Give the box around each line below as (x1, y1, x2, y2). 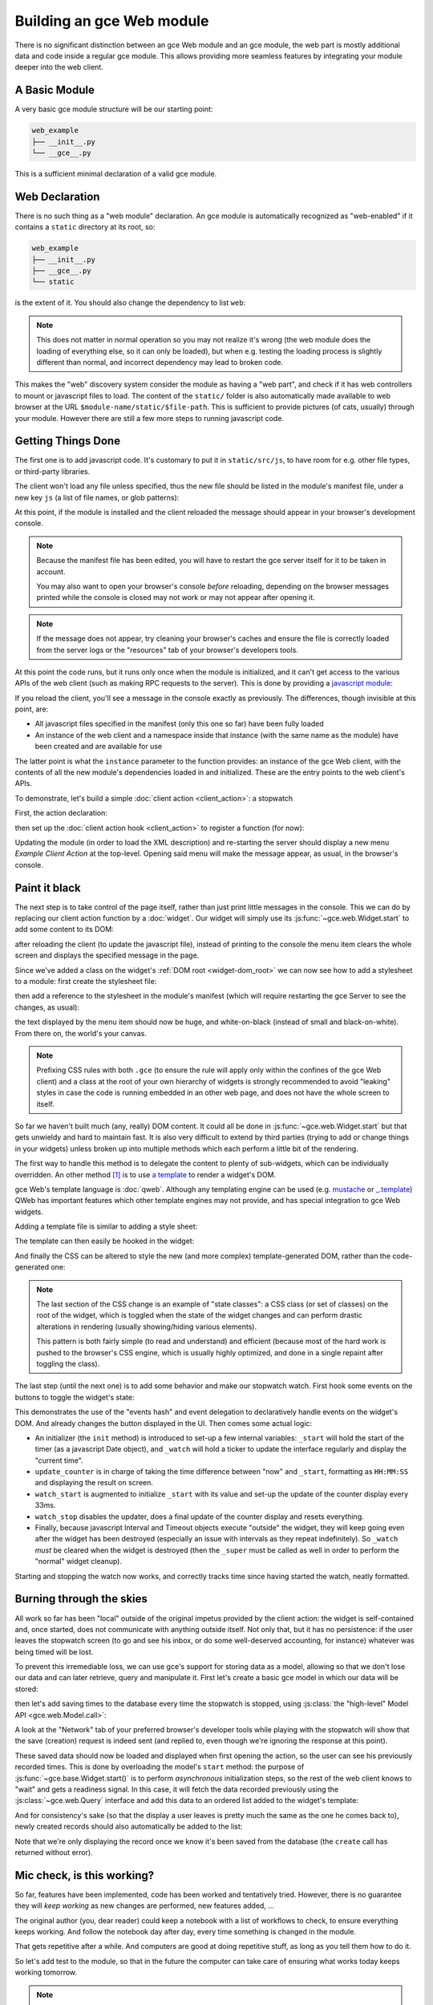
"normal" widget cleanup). (34, 1557, 122, 1566)
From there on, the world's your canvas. (14, 1028, 148, 1038)
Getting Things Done (14, 434, 120, 448)
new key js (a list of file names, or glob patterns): (14, 492, 180, 502)
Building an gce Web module (14, 12, 209, 30)
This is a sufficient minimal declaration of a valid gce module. (14, 168, 217, 178)
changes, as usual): (14, 1003, 80, 1012)
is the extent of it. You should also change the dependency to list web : (14, 298, 246, 308)
